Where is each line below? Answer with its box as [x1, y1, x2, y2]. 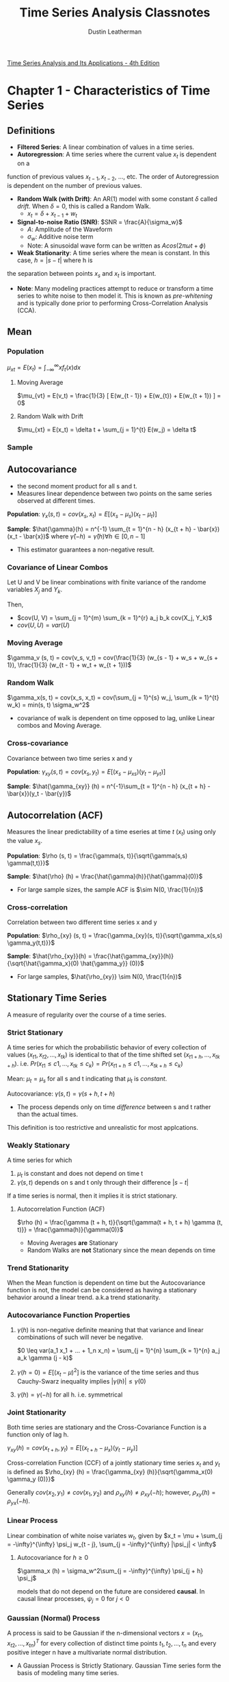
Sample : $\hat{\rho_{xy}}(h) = [7, 952, 92, 960]
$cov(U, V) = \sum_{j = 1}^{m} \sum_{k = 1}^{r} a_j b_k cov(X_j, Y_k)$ [16, 613, 213, 621]
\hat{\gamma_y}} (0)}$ [80, 959, 145, 968]
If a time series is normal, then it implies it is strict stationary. [7, 1192, 178, 1200]
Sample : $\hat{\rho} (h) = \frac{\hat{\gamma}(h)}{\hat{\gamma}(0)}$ [7, 872, 203, 880]
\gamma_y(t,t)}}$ [7, 938, 55, 947]
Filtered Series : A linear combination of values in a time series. [16, 143, 195, 151]
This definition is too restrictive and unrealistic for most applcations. [7, 1123, 198, 1131]
